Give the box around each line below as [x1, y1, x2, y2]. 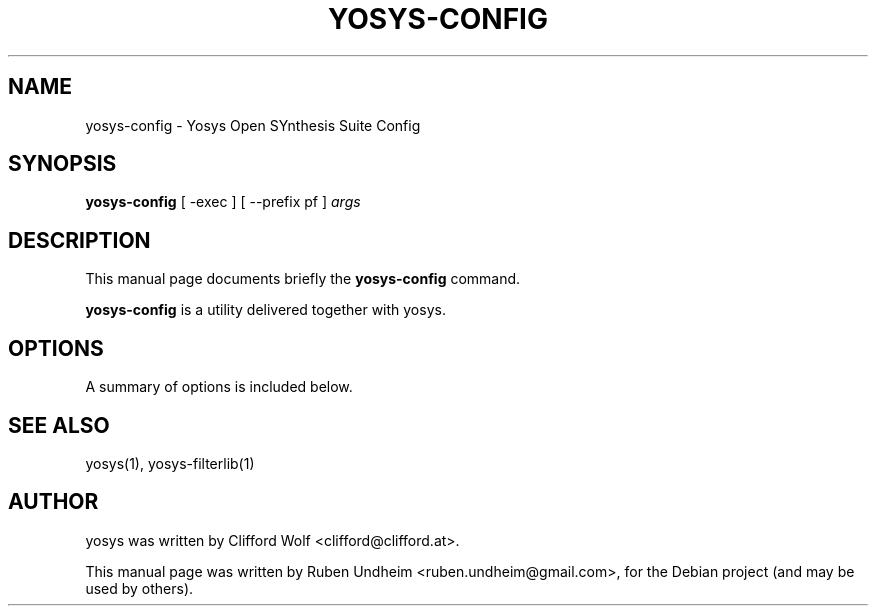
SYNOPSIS [8, 151, 117, 177]
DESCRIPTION [8, 227, 151, 253]
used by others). [85, 579, 194, 597]
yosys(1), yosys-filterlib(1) [85, 454, 255, 472]
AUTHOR [8, 489, 99, 515]
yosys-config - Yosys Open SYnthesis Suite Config [85, 116, 421, 134]
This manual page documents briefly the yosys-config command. [85, 270, 521, 288]
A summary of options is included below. [85, 378, 353, 396]
